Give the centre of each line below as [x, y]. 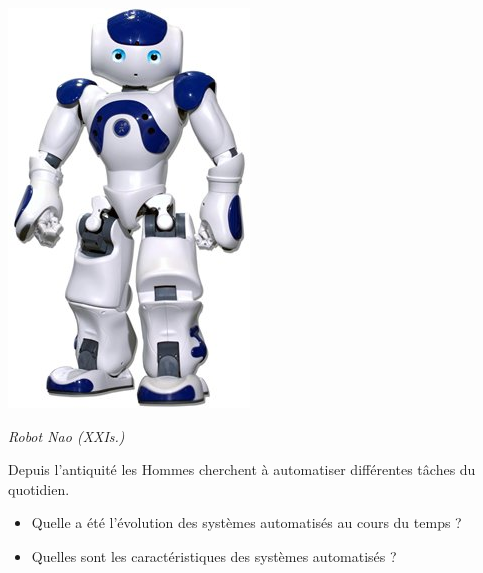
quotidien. [39, 488]
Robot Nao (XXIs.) [66, 435]
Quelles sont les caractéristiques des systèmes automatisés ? [214, 555]
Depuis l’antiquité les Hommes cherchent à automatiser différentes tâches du [242, 469]
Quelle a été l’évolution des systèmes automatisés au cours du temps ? [246, 522]
